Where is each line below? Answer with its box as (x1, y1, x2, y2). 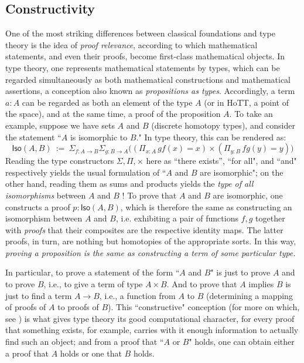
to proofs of (57, 301, 99, 313)
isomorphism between (5, 212, 83, 224)
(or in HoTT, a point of (204, 96, 289, 108)
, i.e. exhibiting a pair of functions (115, 212, 238, 224)
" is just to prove (210, 266, 271, 278)
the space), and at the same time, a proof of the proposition (5, 107, 221, 120)
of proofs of (5, 301, 46, 313)
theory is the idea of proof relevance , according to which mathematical (5, 38, 258, 51)
